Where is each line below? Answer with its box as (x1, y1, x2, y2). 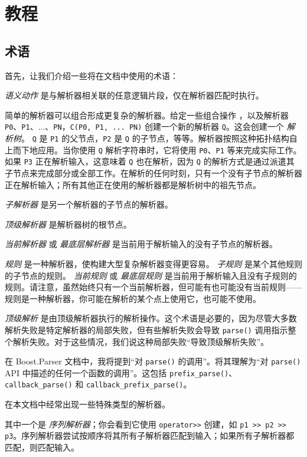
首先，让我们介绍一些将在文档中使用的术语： (5, 69, 178, 81)
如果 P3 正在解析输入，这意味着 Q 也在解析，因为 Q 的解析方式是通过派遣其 (5, 155, 295, 167)
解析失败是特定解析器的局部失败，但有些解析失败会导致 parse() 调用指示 (5, 323, 288, 336)
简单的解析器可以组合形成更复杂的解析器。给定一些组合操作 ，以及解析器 (5, 109, 289, 121)
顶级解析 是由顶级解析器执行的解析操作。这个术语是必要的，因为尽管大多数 (5, 312, 297, 324)
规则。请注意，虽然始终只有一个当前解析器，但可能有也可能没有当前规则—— (5, 281, 302, 293)
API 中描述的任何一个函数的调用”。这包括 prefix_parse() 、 (5, 366, 237, 379)
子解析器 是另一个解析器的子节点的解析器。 (5, 198, 173, 211)
